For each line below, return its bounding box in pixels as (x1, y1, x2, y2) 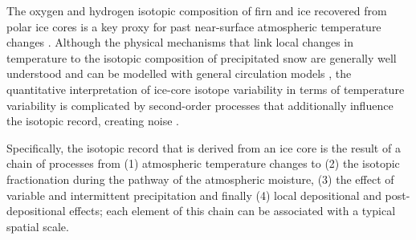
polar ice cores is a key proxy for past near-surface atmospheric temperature (6, 18, 381, 35)
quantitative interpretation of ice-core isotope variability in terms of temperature (6, 80, 405, 97)
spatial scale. (6, 218, 69, 234)
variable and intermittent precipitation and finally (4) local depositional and (6, 186, 381, 203)
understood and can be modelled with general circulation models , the (6, 65, 352, 82)
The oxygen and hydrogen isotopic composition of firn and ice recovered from (6, 2, 387, 18)
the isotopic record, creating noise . (6, 112, 179, 129)
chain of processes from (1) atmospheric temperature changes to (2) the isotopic (6, 155, 400, 172)
